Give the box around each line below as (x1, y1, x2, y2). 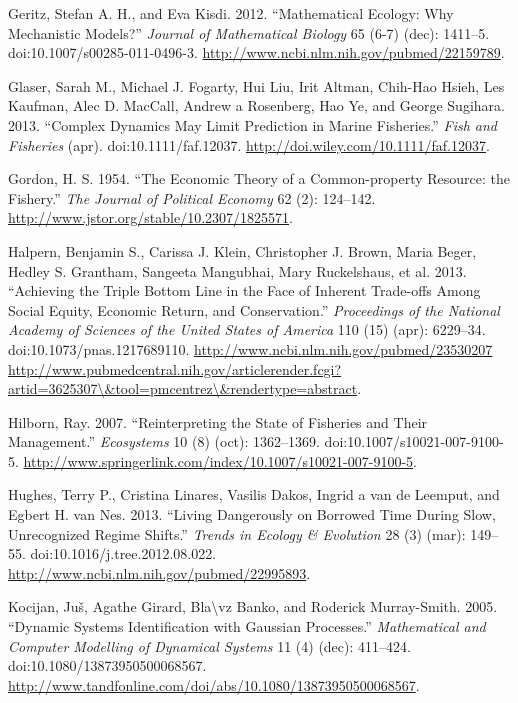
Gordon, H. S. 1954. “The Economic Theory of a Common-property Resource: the (8, 168, 511, 189)
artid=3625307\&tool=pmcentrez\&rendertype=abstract (8, 378, 358, 399)
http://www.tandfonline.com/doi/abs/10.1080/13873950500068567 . (8, 674, 420, 695)
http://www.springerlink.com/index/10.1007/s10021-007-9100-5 (23, 450, 414, 471)
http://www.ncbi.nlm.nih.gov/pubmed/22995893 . (8, 562, 311, 583)
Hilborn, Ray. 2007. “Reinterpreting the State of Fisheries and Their (8, 411, 428, 432)
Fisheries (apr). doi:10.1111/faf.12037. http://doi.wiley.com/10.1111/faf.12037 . (8, 134, 490, 155)
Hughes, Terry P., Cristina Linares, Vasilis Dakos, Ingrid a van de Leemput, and (8, 484, 500, 505)
